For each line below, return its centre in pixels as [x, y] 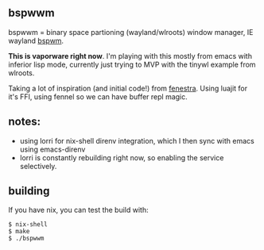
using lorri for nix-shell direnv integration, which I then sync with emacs [137, 140]
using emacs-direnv [52, 149]
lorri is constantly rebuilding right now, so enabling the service [122, 157]
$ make [19, 232]
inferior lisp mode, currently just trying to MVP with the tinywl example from [132, 64]
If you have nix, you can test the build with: [78, 210]
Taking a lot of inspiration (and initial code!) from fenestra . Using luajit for [128, 88]
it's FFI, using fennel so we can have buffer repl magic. [98, 96]
